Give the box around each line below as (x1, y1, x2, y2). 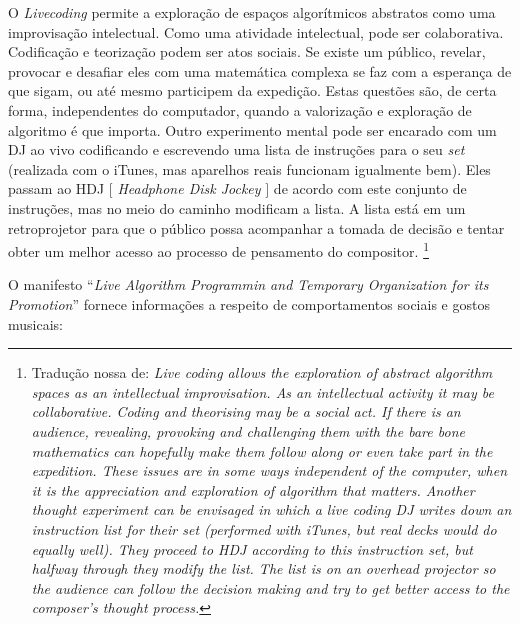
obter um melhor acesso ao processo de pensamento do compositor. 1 (8, 238, 429, 261)
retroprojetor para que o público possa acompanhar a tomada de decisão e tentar (8, 217, 505, 238)
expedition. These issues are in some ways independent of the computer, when (31, 460, 508, 481)
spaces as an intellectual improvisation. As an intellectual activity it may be (31, 381, 495, 402)
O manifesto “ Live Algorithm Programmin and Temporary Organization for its (8, 274, 489, 295)
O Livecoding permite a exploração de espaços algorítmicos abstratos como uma (8, 2, 496, 22)
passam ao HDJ (8, 178, 105, 199)
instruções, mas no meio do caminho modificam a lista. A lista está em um (8, 197, 466, 218)
